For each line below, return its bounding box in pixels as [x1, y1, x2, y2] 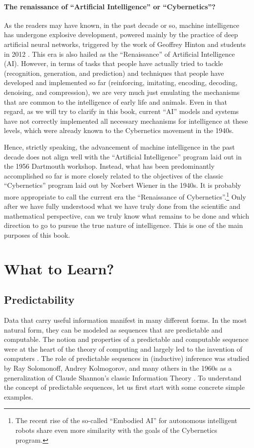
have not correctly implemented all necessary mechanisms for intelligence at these [4, 115, 248, 126]
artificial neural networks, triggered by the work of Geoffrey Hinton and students [4, 39, 246, 49]
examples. [4, 391, 33, 402]
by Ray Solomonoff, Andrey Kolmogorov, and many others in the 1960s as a [4, 363, 232, 373]
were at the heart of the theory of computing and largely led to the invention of [4, 343, 242, 354]
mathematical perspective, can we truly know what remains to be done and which [4, 210, 249, 221]
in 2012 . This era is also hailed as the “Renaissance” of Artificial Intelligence [4, 48, 235, 59]
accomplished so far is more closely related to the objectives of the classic [4, 170, 223, 180]
